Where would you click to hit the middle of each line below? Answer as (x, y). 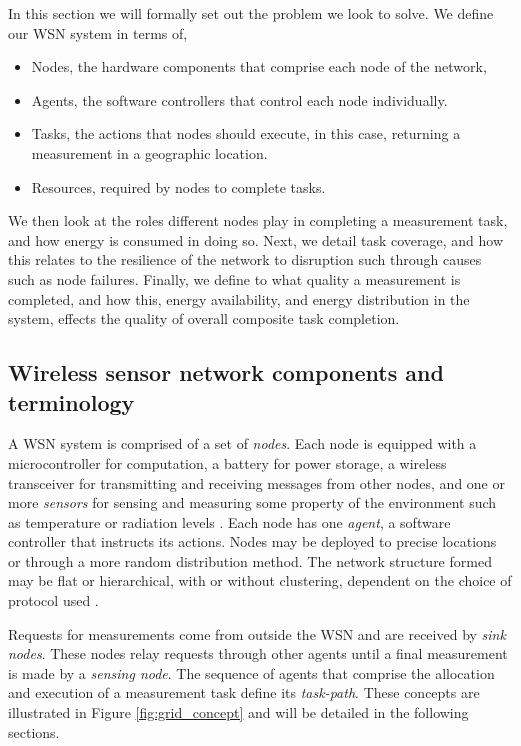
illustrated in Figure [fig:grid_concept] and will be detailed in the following (238, 712)
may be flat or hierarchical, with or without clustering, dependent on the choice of (260, 580)
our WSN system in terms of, (98, 32)
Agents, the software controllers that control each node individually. (239, 99)
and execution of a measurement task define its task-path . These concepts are (244, 692)
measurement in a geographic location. (149, 152)
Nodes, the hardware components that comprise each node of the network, (259, 66)
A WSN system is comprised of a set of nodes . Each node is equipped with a (242, 443)
